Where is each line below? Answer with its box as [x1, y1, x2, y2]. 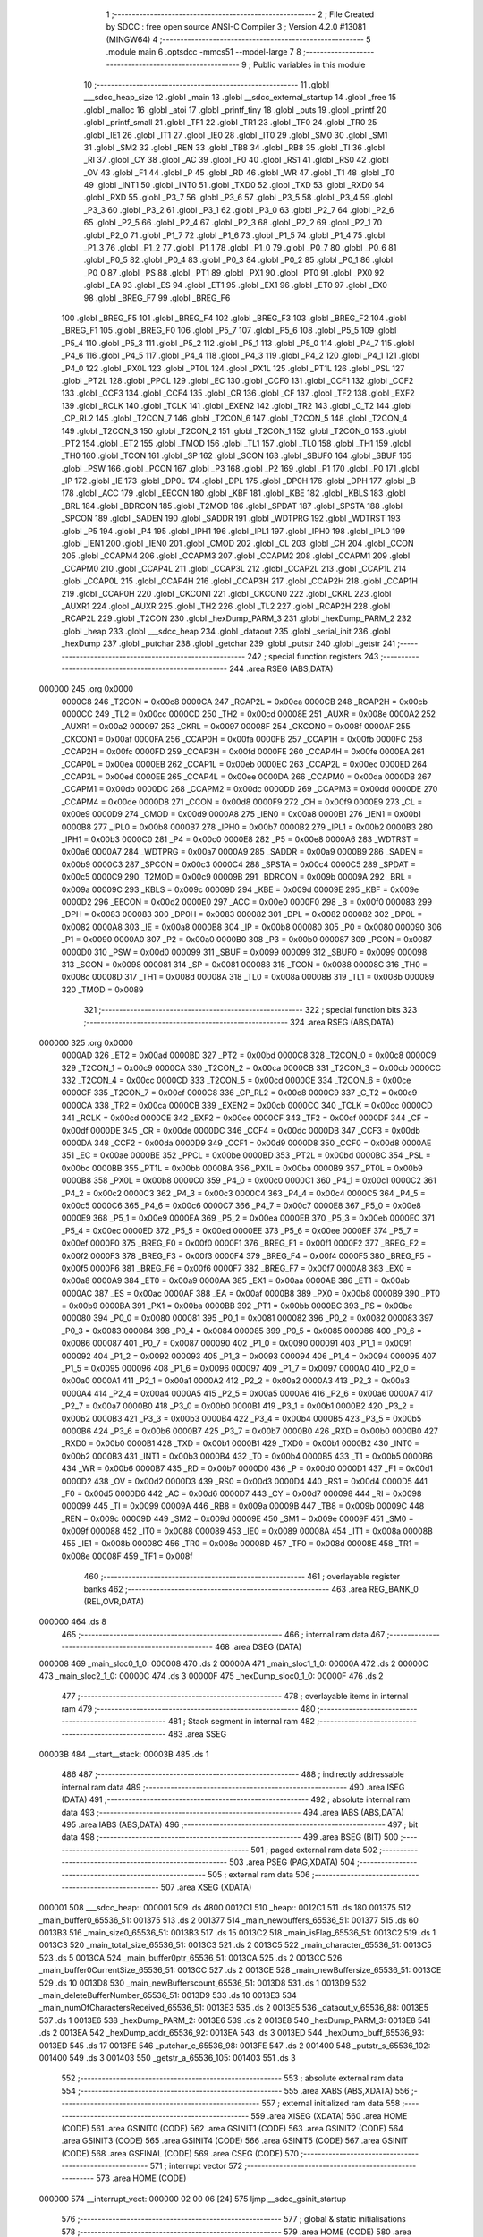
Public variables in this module [252, 59, 366, 70]
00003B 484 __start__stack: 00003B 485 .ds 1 [38, 1748, 209, 1759]
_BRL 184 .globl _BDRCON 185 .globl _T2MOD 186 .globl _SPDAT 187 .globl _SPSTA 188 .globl [61, 500, 402, 511]
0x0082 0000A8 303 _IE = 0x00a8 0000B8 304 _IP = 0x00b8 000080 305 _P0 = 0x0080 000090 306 [61, 922, 443, 932]
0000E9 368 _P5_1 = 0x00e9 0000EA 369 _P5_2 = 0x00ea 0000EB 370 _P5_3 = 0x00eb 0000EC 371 [61, 1212, 436, 1223]
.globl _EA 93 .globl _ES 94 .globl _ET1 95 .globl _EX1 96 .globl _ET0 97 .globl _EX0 [83, 280, 388, 291]
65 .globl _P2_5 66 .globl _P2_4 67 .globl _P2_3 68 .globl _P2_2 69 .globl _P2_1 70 [83, 217, 383, 228]
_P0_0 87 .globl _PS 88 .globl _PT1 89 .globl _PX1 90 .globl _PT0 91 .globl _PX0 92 [83, 267, 385, 277]
